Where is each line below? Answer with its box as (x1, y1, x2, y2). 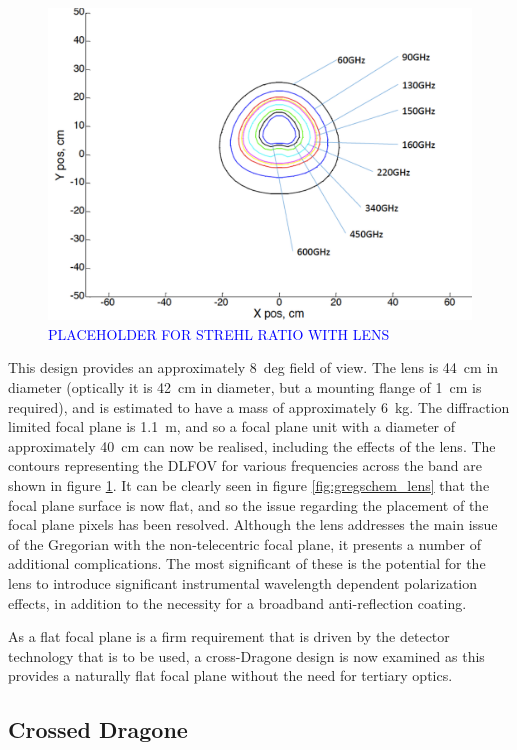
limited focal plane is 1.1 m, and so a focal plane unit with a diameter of (8, 416, 456, 437)
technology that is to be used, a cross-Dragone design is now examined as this (8, 645, 485, 666)
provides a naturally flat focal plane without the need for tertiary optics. (8, 665, 453, 686)
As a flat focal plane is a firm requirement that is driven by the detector (8, 626, 450, 647)
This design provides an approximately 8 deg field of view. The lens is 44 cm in (8, 357, 499, 378)
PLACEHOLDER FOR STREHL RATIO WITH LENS (48, 323, 390, 344)
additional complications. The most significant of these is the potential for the (8, 553, 486, 574)
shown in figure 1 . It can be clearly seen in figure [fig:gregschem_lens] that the (8, 474, 490, 495)
